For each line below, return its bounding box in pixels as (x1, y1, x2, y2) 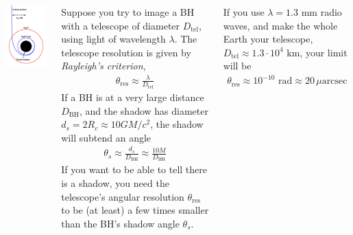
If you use (223, 5, 265, 19)
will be (223, 58, 252, 73)
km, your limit (287, 45, 348, 59)
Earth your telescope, (223, 32, 313, 46)
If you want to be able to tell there (61, 162, 208, 177)
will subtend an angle (61, 130, 151, 144)
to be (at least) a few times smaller (61, 203, 209, 217)
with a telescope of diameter (61, 18, 180, 32)
